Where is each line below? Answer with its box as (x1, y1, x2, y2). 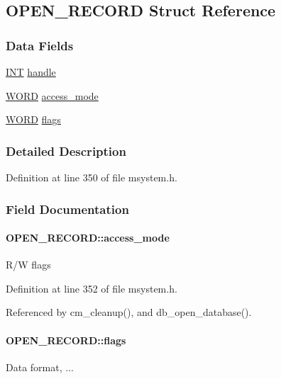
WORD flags (6, 112, 61, 127)
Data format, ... (6, 359, 74, 374)
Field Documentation (6, 200, 129, 217)
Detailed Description (6, 142, 126, 159)
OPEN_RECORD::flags (6, 332, 126, 347)
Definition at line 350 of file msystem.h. (6, 170, 177, 184)
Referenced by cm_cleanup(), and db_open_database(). (6, 305, 252, 319)
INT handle (6, 64, 56, 79)
